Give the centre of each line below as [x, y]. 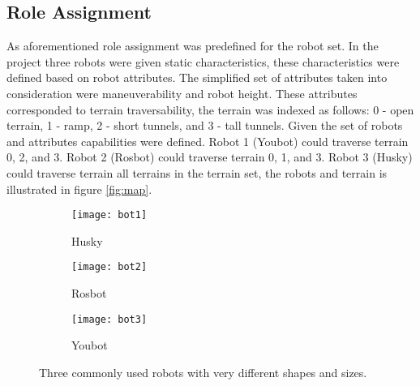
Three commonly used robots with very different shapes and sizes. [203, 372]
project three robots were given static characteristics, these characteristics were [203, 61]
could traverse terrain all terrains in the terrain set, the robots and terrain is [197, 172]
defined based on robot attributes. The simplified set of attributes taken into [197, 77]
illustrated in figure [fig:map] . [79, 189]
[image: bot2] [109, 267]
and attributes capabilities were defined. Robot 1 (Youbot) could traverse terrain [208, 141]
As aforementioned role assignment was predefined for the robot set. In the [193, 46]
